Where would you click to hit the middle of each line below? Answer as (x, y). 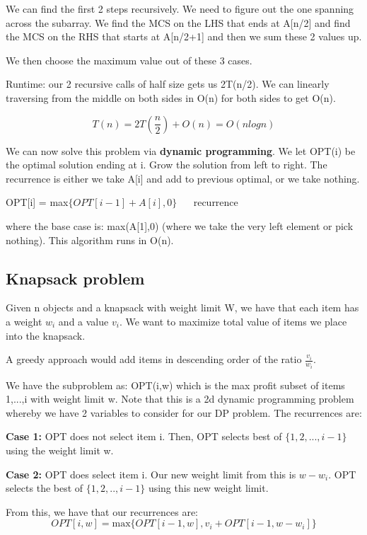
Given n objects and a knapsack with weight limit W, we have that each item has (182, 307)
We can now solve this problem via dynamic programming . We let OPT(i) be (181, 150)
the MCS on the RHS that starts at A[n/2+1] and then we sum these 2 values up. (184, 36)
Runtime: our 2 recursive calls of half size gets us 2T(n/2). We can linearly (168, 84)
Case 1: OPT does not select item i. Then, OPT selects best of (144, 436)
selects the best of (45, 488)
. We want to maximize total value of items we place (233, 321)
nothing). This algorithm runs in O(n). (90, 240)
